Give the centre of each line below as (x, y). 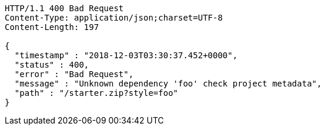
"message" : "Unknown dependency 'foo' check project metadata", (168, 84)
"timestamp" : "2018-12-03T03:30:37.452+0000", (126, 55)
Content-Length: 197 (52, 27)
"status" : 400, (52, 65)
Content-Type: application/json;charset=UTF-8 (114, 18)
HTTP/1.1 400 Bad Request (64, 8)
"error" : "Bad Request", (74, 74)
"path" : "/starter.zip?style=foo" (96, 93)
